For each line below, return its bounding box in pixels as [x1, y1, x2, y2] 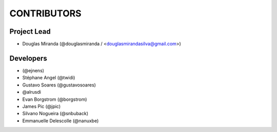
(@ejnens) [22, 67, 45, 74]
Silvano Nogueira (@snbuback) [22, 111, 89, 117]
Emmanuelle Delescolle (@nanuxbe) [22, 118, 99, 124]
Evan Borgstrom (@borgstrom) [22, 96, 87, 102]
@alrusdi [22, 89, 41, 95]
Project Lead [9, 27, 51, 36]
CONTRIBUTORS [9, 8, 82, 19]
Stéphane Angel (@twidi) [22, 75, 75, 81]
